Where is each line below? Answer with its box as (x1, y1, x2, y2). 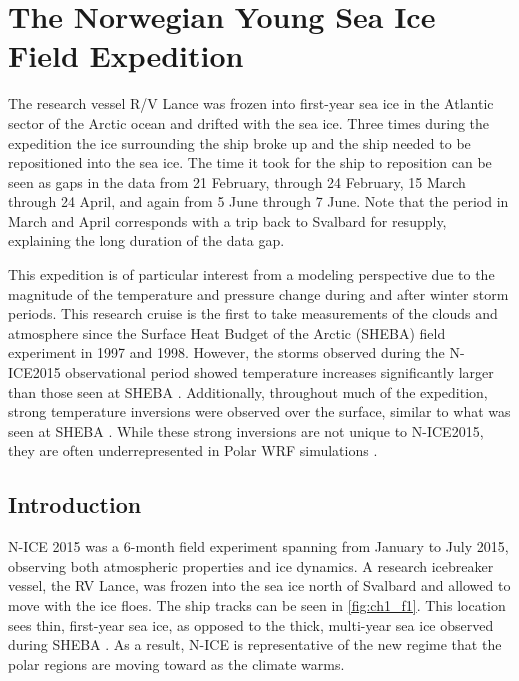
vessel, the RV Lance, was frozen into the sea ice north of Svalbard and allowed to (8, 575, 511, 596)
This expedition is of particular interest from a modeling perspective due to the (8, 264, 495, 285)
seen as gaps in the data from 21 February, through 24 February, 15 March (8, 171, 466, 192)
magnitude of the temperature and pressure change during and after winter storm (8, 283, 509, 304)
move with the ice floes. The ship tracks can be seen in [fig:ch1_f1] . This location (8, 594, 506, 615)
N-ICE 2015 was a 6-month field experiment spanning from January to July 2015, (8, 536, 509, 557)
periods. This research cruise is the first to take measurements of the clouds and (8, 303, 498, 324)
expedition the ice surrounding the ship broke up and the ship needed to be (8, 132, 471, 153)
